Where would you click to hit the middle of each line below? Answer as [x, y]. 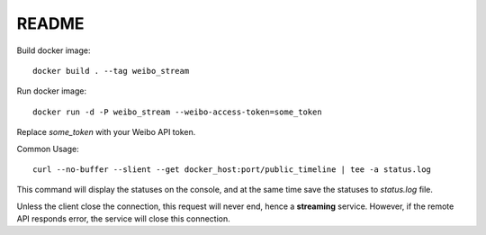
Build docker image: [54, 50]
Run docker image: [52, 91]
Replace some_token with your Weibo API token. [106, 132]
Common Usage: [48, 149]
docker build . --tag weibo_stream [111, 71]
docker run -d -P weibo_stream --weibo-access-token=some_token [178, 112]
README [50, 23]
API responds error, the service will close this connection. [124, 219]
